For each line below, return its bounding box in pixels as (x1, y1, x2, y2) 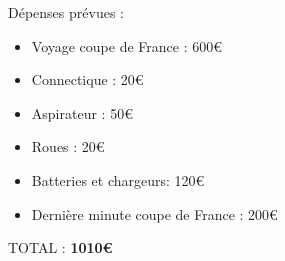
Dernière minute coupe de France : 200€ (31, 203, 278, 224)
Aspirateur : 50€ (31, 102, 133, 123)
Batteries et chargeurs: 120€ (31, 169, 205, 190)
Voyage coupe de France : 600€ (31, 35, 223, 56)
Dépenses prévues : (8, 2, 124, 22)
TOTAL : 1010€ (8, 237, 113, 258)
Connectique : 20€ (31, 69, 144, 90)
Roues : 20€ (31, 136, 105, 157)
